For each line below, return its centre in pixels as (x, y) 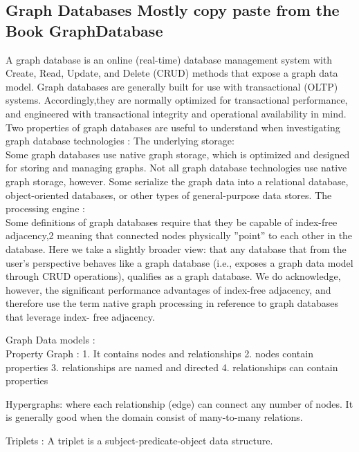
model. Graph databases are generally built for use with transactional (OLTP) (172, 86)
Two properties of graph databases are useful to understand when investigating (173, 127)
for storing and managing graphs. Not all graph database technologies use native (176, 168)
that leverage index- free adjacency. (80, 316)
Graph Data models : (50, 340)
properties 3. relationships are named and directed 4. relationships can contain (172, 367)
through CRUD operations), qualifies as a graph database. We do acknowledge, (173, 276)
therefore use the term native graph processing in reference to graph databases (172, 303)
